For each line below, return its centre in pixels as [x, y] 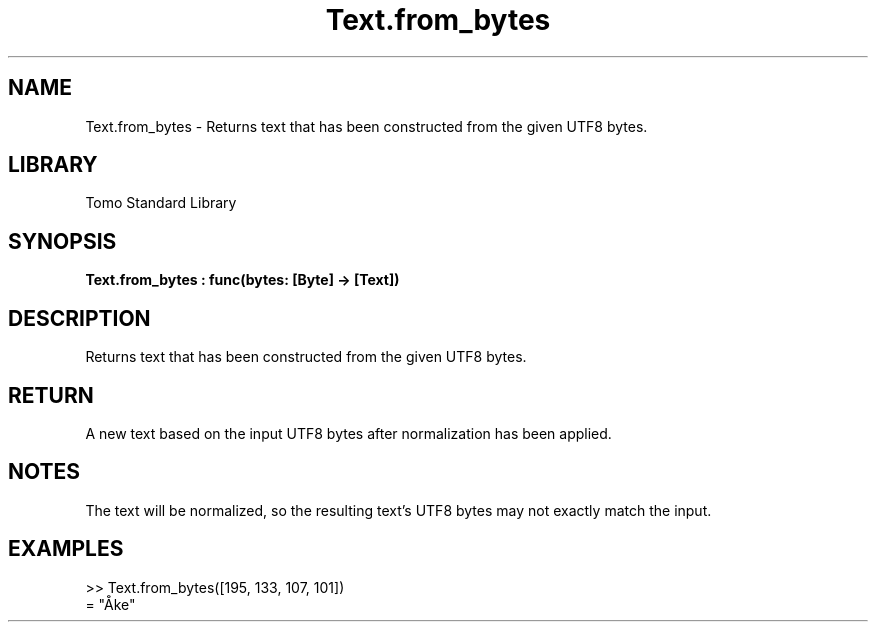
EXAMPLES [66, 549]
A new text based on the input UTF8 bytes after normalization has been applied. [348, 433]
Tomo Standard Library [161, 203]
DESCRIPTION [79, 318]
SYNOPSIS [62, 241]
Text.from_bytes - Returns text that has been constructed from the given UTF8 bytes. [366, 126]
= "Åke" [110, 604]
